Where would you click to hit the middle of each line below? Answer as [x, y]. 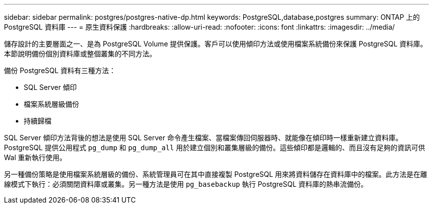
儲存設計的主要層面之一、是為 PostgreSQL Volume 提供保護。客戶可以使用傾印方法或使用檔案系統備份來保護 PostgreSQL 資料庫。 [216, 44]
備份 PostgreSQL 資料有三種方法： [60, 70]
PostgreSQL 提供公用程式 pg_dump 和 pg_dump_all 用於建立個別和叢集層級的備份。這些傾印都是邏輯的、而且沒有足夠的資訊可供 [215, 147]
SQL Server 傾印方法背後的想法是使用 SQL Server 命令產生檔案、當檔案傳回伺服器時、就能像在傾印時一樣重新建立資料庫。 [203, 138]
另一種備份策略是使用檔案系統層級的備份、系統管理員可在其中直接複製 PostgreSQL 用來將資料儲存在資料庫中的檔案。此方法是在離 [216, 174]
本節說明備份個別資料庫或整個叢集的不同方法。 [80, 54]
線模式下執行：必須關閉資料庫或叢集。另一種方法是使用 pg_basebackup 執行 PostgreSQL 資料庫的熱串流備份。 [186, 184]
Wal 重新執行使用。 [35, 157]
